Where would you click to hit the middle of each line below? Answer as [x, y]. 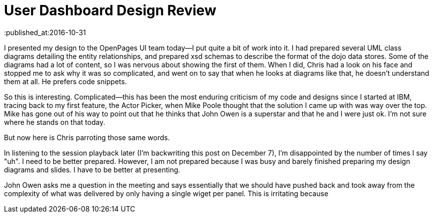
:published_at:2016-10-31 [45, 32]
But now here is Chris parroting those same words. [87, 137]
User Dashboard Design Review [110, 10]
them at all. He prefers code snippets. [66, 81]
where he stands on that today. [55, 122]
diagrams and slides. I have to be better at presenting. [92, 169]
